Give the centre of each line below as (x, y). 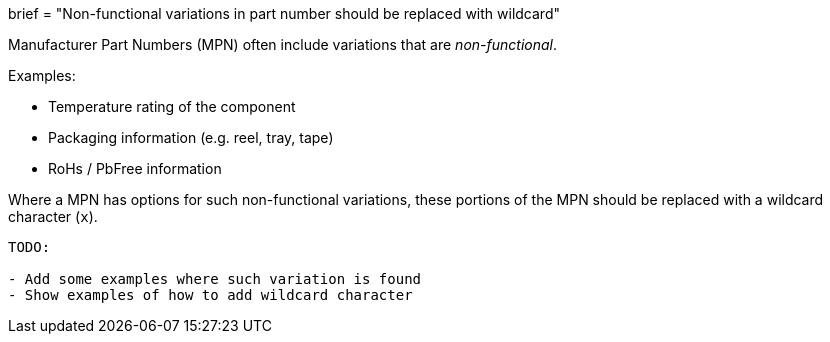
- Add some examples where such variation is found (215, 279)
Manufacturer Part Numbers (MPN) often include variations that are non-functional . (283, 44)
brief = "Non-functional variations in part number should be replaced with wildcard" (284, 13)
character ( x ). (53, 216)
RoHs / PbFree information (135, 168)
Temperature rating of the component (172, 106)
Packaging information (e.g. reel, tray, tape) (191, 137)
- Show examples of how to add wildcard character (210, 295)
